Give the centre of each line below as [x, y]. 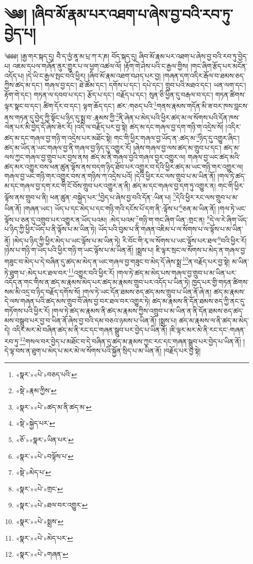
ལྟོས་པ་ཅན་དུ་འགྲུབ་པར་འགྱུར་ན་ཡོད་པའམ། [56, 219]
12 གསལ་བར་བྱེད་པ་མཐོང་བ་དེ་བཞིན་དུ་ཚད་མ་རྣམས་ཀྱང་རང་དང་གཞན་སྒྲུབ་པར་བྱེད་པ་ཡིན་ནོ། [130, 340]
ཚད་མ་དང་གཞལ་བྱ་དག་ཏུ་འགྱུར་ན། [174, 185]
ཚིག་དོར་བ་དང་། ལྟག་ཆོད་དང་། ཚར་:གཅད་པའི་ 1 [100, 105]
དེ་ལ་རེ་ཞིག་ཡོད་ [229, 219]
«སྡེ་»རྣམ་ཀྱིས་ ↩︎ [36, 391]
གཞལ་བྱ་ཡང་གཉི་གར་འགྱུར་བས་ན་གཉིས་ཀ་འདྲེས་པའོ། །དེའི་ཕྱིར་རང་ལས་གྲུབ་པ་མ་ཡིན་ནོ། [110, 176]
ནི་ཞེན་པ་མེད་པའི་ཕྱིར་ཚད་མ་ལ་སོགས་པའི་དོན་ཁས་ [179, 117]
